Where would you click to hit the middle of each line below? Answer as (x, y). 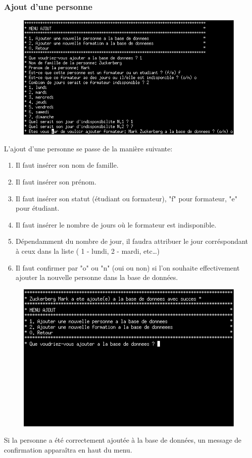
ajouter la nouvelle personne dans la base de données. (97, 277)
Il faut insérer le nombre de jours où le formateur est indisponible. (116, 224)
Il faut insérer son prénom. (56, 182)
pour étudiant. (37, 208)
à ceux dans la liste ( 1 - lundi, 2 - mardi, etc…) (88, 251)
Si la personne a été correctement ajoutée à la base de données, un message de (123, 440)
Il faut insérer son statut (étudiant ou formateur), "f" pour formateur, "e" (126, 198)
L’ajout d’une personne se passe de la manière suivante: (88, 148)
